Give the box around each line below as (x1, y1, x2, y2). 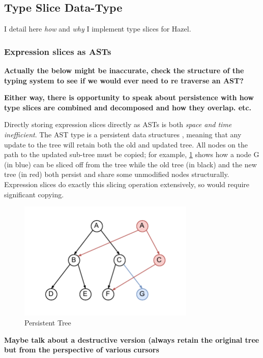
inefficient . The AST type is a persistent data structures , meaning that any (4, 129, 242, 139)
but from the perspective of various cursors (4, 344, 159, 355)
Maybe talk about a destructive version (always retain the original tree (4, 334, 259, 345)
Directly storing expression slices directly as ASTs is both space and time (4, 119, 232, 130)
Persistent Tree (24, 317, 71, 328)
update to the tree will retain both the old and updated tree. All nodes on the (4, 139, 248, 150)
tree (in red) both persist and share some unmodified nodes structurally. (4, 169, 229, 180)
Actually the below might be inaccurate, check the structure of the (4, 65, 244, 76)
